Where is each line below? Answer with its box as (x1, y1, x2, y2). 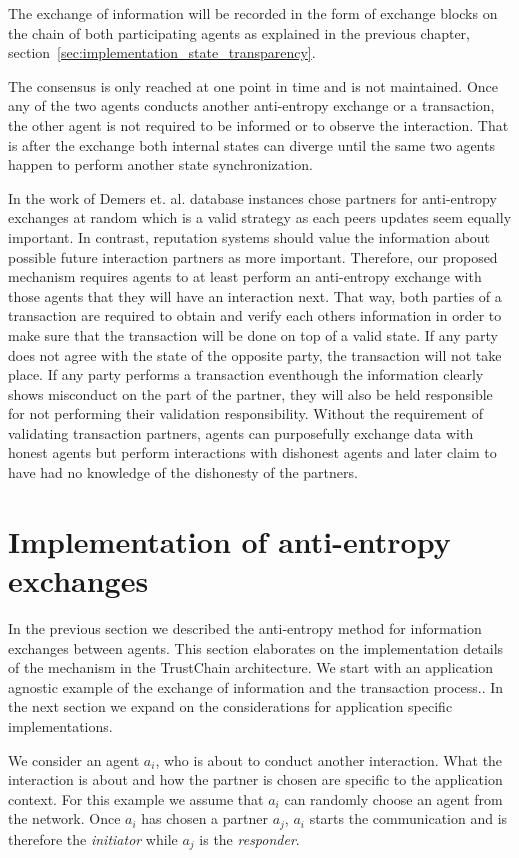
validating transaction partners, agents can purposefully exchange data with (8, 422, 474, 443)
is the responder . (199, 828, 300, 849)
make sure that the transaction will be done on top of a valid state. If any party (8, 324, 498, 345)
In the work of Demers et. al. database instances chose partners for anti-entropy (8, 187, 497, 208)
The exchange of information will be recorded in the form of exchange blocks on (8, 3, 498, 23)
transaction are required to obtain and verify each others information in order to (8, 305, 502, 326)
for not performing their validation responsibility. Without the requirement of (8, 403, 483, 424)
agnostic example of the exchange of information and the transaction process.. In (8, 676, 504, 697)
